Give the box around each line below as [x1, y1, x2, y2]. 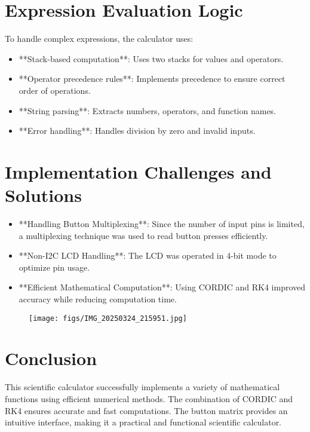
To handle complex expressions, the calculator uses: [5, 32, 194, 45]
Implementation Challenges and [5, 159, 272, 183]
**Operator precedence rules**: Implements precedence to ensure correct [19, 72, 286, 85]
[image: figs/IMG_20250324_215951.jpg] [29, 314, 187, 323]
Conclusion [5, 346, 97, 370]
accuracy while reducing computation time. [19, 292, 177, 305]
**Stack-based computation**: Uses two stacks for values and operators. [19, 52, 284, 65]
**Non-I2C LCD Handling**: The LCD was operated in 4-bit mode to [19, 249, 277, 262]
